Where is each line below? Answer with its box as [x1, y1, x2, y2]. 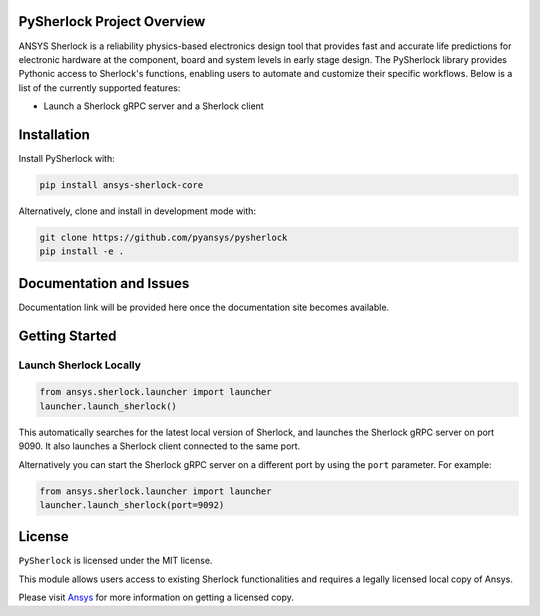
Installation [18, 126, 90, 143]
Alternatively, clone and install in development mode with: [18, 205, 257, 217]
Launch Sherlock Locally [18, 358, 142, 372]
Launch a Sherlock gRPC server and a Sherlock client [43, 100, 264, 112]
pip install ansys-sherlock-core [39, 179, 204, 190]
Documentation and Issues [18, 275, 190, 292]
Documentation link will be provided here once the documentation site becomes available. [18, 301, 390, 313]
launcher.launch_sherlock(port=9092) [39, 499, 225, 510]
